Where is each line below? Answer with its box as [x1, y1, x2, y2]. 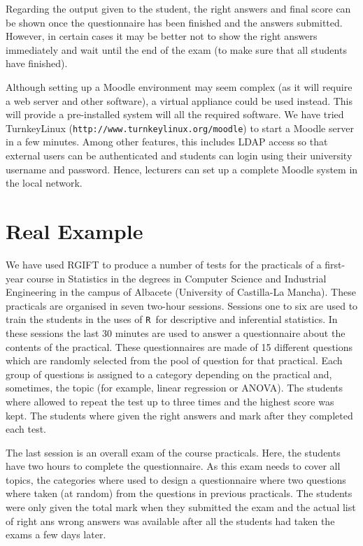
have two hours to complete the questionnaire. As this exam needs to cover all [6, 459, 341, 473]
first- [325, 257, 346, 271]
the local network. [6, 175, 83, 190]
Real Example [6, 216, 143, 245]
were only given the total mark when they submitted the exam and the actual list [6, 500, 356, 515]
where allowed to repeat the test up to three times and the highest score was [6, 394, 334, 408]
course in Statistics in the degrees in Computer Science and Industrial [27, 271, 327, 285]
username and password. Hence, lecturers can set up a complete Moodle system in [6, 161, 358, 176]
